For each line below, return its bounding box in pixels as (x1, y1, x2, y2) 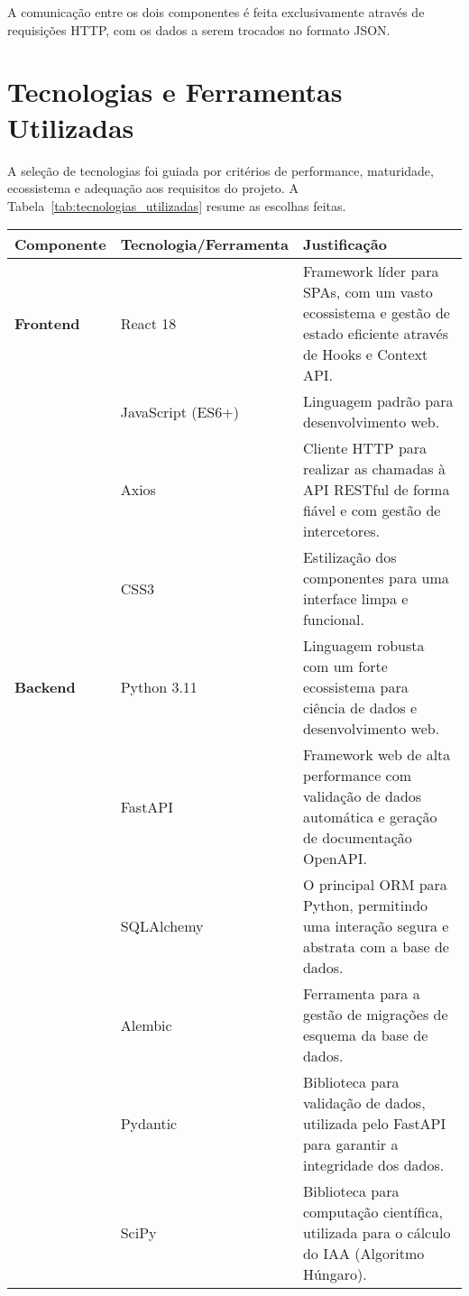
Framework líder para (302, 261, 439, 282)
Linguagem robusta (302, 635, 425, 657)
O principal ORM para (302, 874, 447, 896)
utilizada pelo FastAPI (302, 1113, 446, 1135)
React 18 (120, 312, 177, 334)
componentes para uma (302, 567, 449, 589)
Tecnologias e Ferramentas (7, 73, 343, 110)
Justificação (302, 234, 387, 255)
